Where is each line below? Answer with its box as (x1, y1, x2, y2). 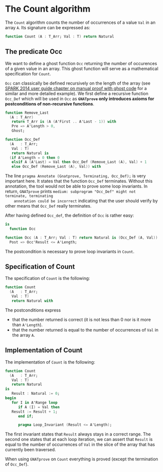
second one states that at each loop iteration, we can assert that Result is (5, 437, 153, 442)
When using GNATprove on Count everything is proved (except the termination (5, 456, 158, 462)
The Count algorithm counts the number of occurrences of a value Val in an (5, 19, 156, 25)
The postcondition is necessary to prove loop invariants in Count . (5, 248, 135, 254)
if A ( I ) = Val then (18, 404, 60, 409)
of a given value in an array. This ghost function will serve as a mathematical (5, 66, 159, 71)
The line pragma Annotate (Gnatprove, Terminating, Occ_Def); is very (5, 173, 146, 179)
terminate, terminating (5, 193, 54, 199)
